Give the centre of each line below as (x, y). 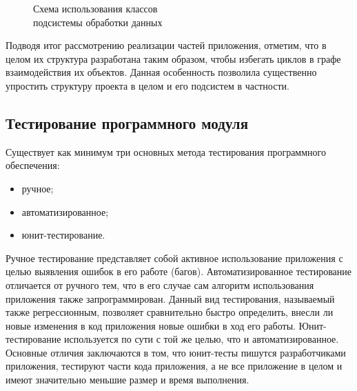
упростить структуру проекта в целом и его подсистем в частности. (147, 85)
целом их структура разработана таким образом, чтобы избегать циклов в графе (173, 58)
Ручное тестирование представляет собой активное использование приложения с (174, 258)
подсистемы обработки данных (98, 22)
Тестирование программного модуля (127, 122)
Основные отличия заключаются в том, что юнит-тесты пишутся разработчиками (176, 352)
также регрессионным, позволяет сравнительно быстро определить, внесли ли (170, 312)
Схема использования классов (95, 8)
